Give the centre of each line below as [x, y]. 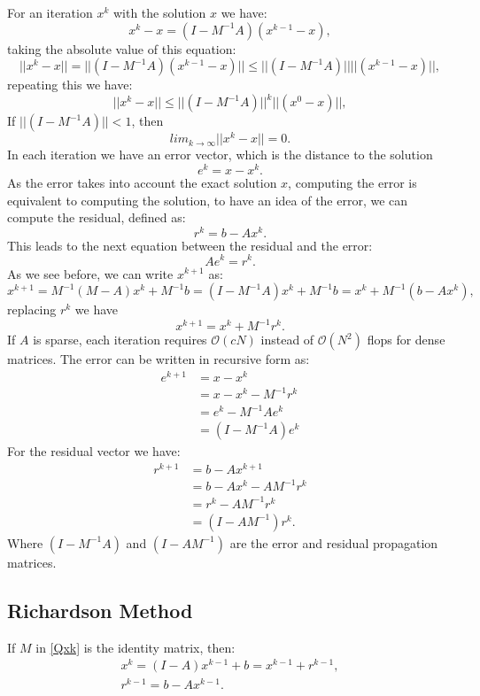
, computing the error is [352, 183]
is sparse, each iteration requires [120, 340]
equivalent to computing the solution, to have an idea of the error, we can [208, 200]
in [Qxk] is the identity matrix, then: [135, 647]
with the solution [159, 12]
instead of [287, 340]
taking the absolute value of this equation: [122, 48]
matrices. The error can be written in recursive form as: [159, 359]
